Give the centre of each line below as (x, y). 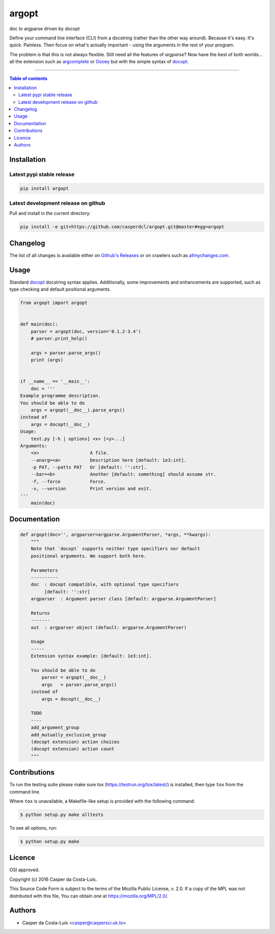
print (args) (47, 360)
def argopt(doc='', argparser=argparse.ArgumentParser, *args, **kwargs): (116, 534)
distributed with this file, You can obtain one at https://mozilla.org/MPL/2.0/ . (89, 896)
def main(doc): (39, 324)
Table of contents (29, 78)
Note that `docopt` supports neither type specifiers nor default (116, 549)
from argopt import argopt (54, 303)
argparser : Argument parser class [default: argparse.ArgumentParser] (123, 599)
